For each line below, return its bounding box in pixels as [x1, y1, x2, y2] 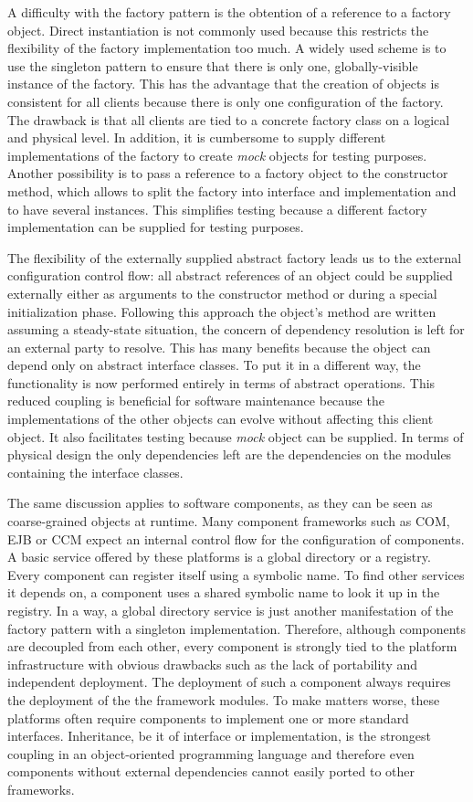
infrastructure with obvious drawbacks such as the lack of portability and [7, 654, 418, 673]
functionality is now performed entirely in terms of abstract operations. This [7, 373, 436, 392]
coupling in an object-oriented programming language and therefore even [7, 744, 415, 763]
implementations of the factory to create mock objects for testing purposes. [7, 145, 427, 164]
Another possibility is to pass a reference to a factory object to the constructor [7, 164, 448, 183]
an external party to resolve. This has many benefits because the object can [7, 337, 431, 356]
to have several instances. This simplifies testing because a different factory [7, 199, 427, 218]
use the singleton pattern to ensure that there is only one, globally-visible [7, 56, 418, 75]
